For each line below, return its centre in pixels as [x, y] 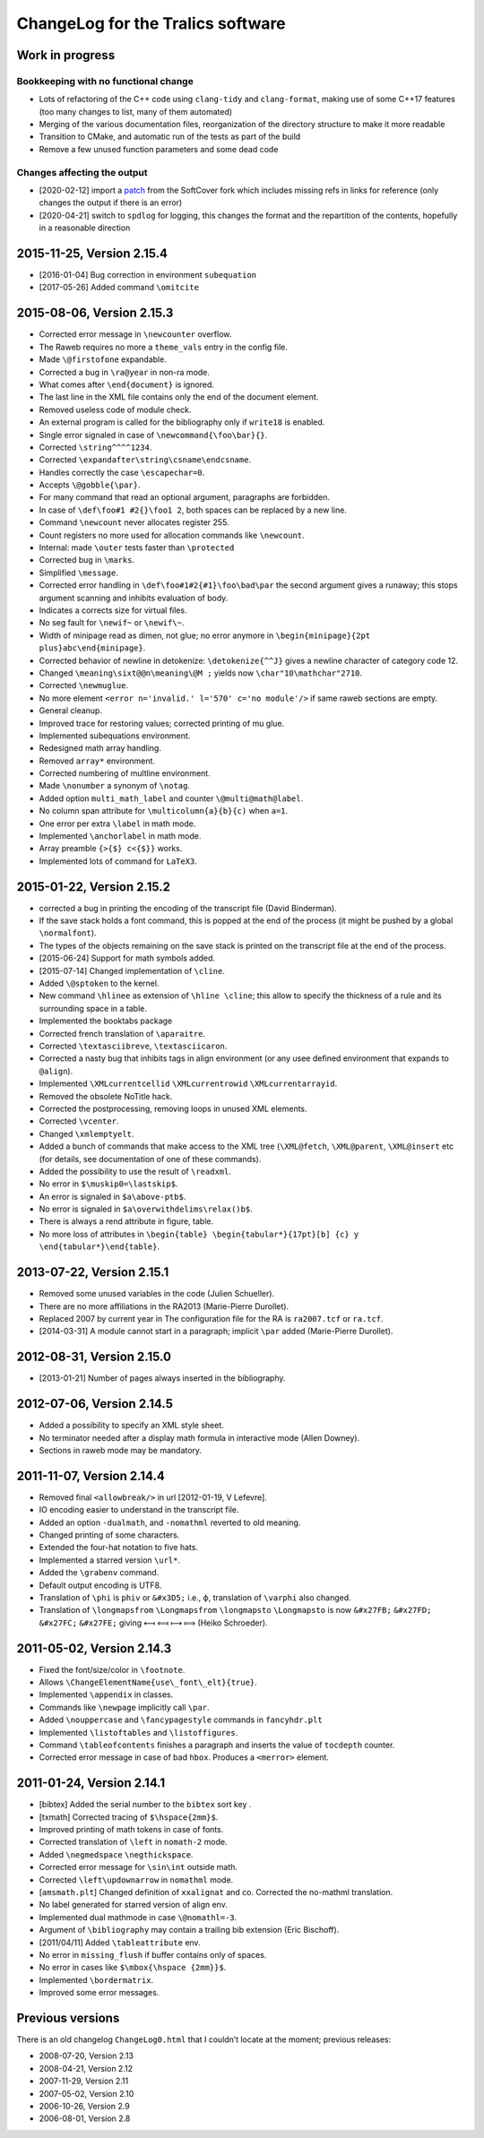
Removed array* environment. [97, 761]
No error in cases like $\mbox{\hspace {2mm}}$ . [133, 1968]
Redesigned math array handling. [100, 748]
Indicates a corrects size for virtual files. [113, 610]
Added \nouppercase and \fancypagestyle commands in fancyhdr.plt [181, 1720]
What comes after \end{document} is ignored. [127, 384]
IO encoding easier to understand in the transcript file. [139, 1510]
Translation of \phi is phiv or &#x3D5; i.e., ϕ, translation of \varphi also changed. [195, 1597]
